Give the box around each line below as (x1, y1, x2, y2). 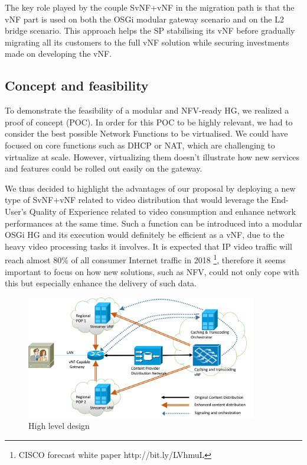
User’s (5, 205, 27, 217)
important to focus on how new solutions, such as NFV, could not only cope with (5, 265, 299, 277)
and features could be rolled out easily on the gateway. (5, 162, 203, 175)
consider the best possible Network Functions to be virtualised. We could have (5, 127, 288, 140)
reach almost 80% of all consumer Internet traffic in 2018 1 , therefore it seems (5, 252, 286, 266)
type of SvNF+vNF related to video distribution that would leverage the (5, 193, 269, 206)
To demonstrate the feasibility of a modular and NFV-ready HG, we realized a (5, 104, 289, 117)
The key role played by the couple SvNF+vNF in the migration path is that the (5, 1, 295, 13)
